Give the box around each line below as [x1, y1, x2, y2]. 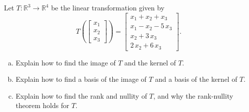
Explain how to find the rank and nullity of [15, 90, 147, 101]
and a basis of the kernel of [155, 74, 238, 84]
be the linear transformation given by [51, 2, 165, 12]
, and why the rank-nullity [153, 90, 233, 101]
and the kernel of [124, 57, 176, 67]
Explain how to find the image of [15, 57, 116, 67]
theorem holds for [15, 100, 69, 111]
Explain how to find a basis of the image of [15, 74, 147, 84]
